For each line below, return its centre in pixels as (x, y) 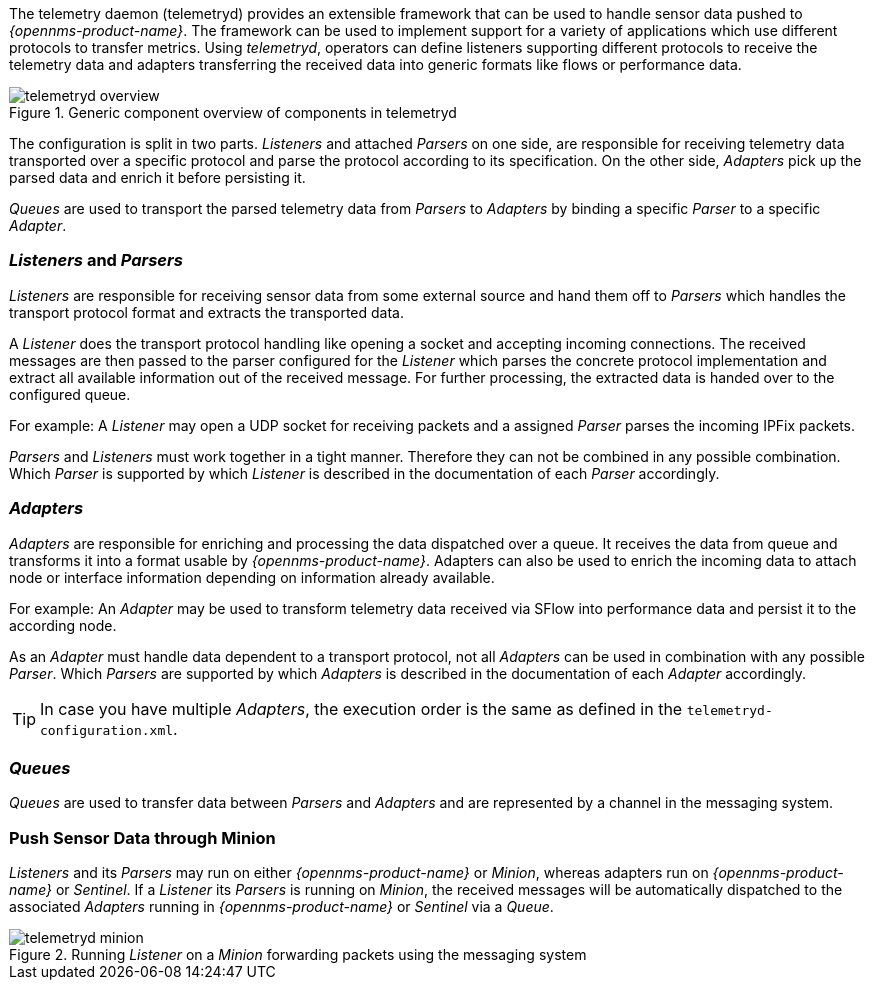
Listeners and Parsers (96, 260)
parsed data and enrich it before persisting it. (157, 177)
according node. (63, 625)
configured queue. (70, 394)
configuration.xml (107, 730)
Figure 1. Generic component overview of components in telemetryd (233, 112)
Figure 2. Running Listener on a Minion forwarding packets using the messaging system (298, 954)
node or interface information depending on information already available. (252, 577)
